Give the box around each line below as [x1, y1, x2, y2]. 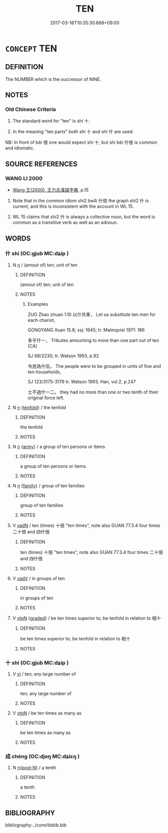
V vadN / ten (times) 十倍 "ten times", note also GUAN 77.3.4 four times [12, 522, 160, 528]
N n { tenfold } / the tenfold [12, 404, 67, 410]
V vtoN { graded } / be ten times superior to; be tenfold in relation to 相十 [12, 615, 161, 621]
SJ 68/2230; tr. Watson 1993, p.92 [27, 353, 99, 359]
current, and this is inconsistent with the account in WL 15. [12, 203, 134, 209]
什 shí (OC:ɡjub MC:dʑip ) [5, 250, 69, 257]
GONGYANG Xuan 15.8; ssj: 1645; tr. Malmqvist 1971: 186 [27, 326, 145, 333]
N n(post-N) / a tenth [12, 765, 57, 771]
